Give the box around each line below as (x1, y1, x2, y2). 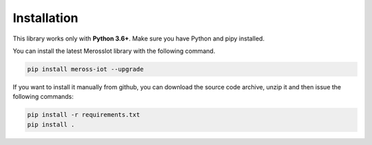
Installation (12, 10, 79, 25)
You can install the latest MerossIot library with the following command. (12, 47, 216, 55)
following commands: (12, 93, 74, 101)
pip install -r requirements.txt (27, 111, 141, 119)
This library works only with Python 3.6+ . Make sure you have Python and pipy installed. (12, 34, 265, 43)
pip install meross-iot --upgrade (27, 65, 144, 73)
